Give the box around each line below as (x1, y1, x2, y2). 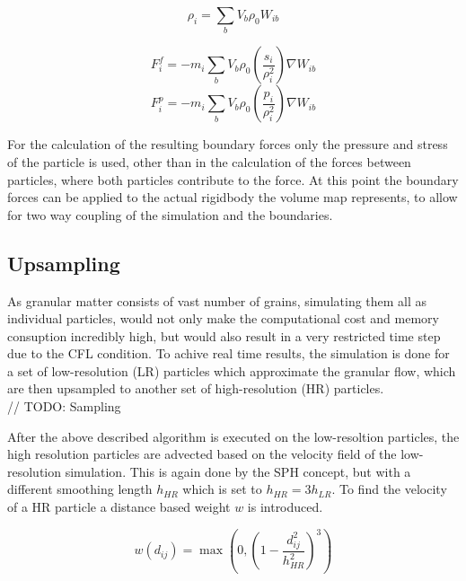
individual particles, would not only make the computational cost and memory (7, 309, 439, 328)
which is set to (182, 480, 262, 498)
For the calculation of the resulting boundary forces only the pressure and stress (7, 135, 448, 154)
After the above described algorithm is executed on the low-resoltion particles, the (7, 427, 460, 445)
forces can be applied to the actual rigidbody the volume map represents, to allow (7, 188, 458, 207)
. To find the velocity (331, 480, 447, 498)
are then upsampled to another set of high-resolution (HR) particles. (7, 379, 384, 398)
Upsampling (7, 249, 120, 277)
